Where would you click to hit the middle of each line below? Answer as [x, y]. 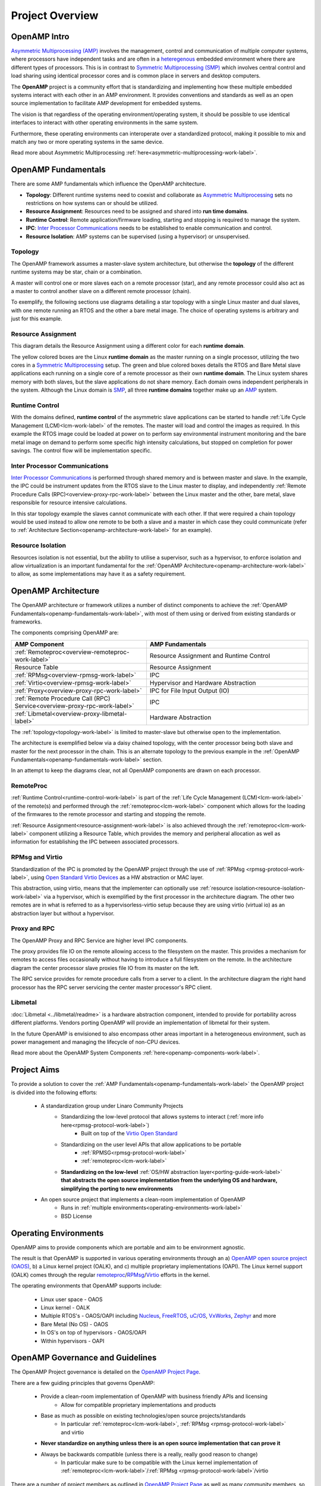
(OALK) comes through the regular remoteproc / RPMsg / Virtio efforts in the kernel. [111, 1274]
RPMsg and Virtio [37, 857]
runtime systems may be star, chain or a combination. [77, 272]
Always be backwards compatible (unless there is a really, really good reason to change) [149, 1454]
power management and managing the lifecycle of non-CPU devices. [96, 1042]
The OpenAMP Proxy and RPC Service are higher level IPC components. [99, 940]
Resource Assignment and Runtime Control [210, 656]
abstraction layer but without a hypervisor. [63, 913]
